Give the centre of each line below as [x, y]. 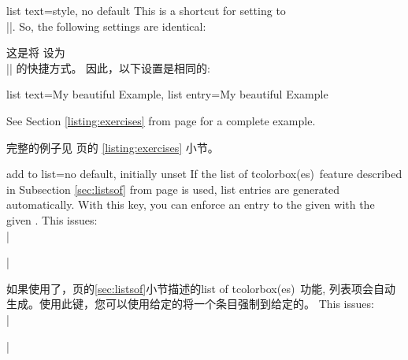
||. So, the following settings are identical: [106, 26]
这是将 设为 [36, 52]
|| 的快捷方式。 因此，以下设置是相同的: [108, 67]
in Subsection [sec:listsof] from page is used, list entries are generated [173, 189]
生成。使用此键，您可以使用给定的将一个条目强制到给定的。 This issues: [190, 304]
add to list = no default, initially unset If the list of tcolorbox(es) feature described [204, 174]
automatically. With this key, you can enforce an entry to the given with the [191, 204]
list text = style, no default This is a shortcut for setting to [146, 10]
